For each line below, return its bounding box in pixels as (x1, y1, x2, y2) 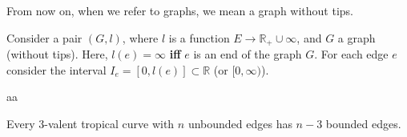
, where (122, 29, 159, 46)
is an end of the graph (193, 46, 302, 62)
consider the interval (6, 61, 107, 78)
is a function (168, 29, 230, 46)
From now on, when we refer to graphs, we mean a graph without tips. (6, 2, 353, 18)
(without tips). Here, (6, 46, 108, 62)
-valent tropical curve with (44, 115, 175, 131)
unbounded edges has (187, 115, 292, 131)
